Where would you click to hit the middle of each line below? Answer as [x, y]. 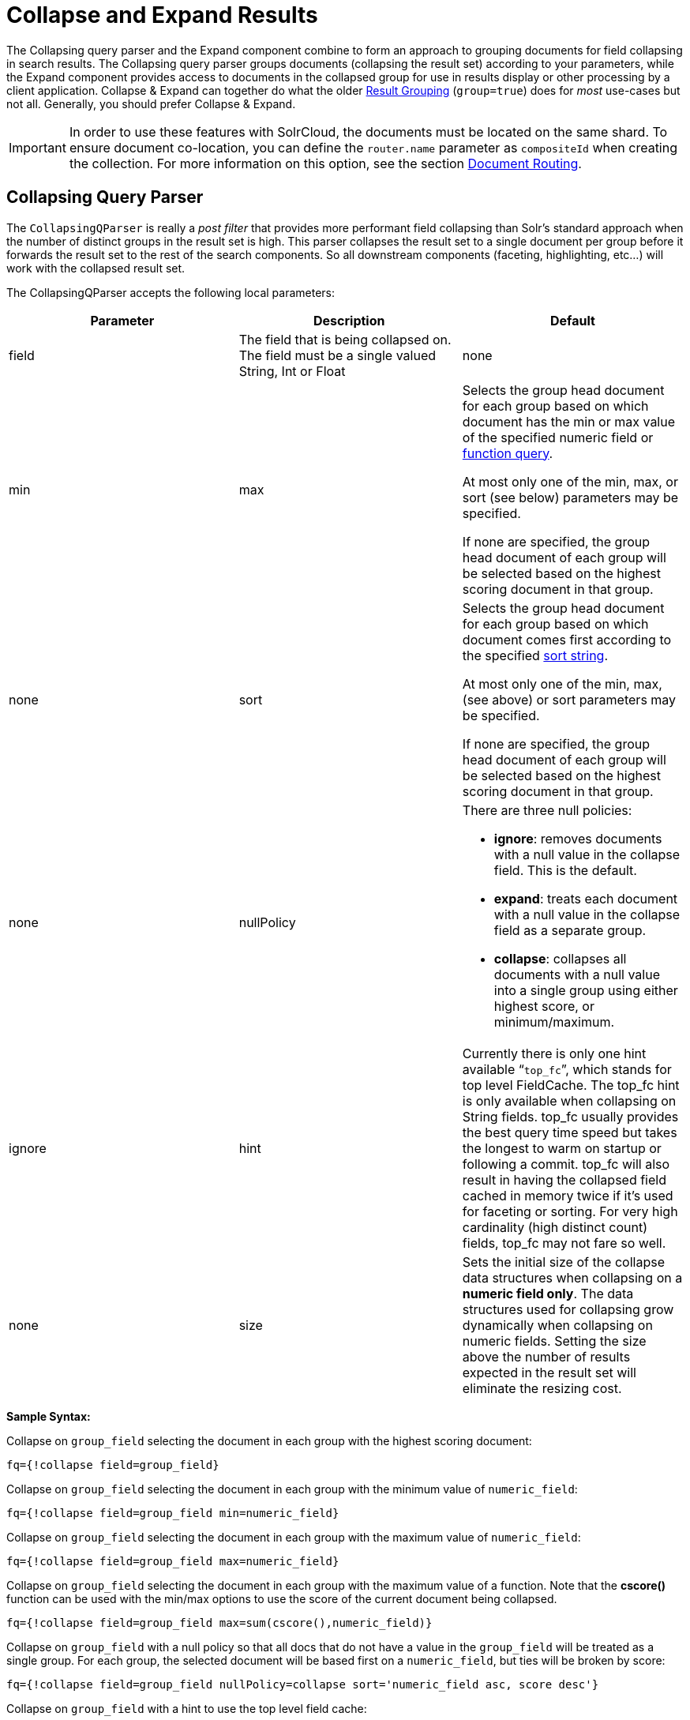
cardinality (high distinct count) [555, 1227]
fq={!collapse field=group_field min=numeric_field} [173, 1513]
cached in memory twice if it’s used [568, 1195]
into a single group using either [586, 990]
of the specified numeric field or [558, 437]
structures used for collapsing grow [568, 1309]
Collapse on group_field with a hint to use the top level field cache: [187, 1708]
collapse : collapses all [560, 958]
